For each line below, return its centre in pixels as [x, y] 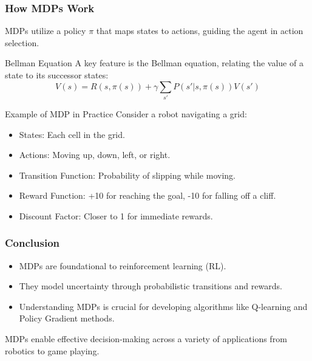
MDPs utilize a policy [46, 31]
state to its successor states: [57, 75]
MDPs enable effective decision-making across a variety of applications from [146, 339]
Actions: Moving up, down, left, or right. [95, 155]
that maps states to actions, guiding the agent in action [200, 31]
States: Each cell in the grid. [72, 134]
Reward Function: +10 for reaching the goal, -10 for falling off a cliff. [148, 195]
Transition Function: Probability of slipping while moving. [127, 175]
